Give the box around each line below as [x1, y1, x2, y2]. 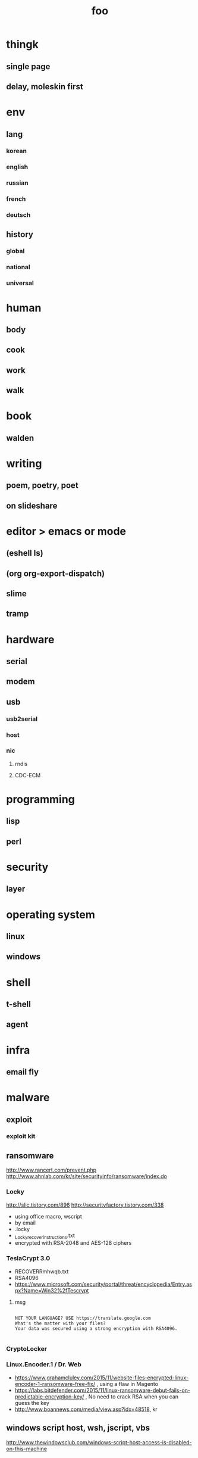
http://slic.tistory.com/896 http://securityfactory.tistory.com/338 [6, 1201, 164, 1208]
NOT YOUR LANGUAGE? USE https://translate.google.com [14, 1315, 151, 1321]
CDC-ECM [14, 771, 41, 778]
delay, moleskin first [6, 82, 83, 92]
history [6, 229, 34, 239]
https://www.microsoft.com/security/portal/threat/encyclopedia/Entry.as [14, 1281, 192, 1288]
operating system [6, 908, 95, 921]
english [6, 163, 29, 171]
